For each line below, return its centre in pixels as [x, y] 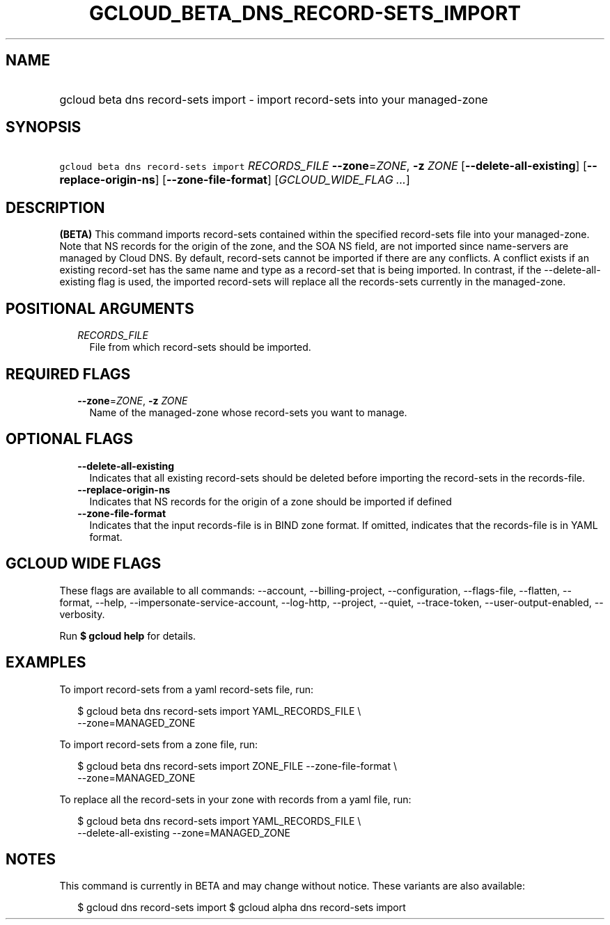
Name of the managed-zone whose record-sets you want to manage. [248, 412]
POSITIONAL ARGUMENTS [100, 308]
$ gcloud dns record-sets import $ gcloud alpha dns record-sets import [242, 908]
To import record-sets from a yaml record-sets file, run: [187, 689]
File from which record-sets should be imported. [200, 347]
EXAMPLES [46, 663]
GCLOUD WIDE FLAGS [84, 564]
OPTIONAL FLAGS [69, 439]
